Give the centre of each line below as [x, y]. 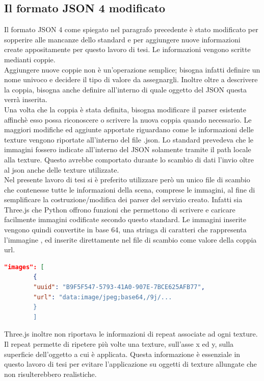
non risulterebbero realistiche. [50, 374]
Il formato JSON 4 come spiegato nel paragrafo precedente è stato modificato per [131, 29]
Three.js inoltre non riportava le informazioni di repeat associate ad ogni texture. [131, 334]
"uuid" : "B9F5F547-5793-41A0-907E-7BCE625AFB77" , [119, 287]
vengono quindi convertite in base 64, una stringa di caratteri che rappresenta [125, 230]
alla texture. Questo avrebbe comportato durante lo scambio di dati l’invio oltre [129, 159]
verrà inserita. [26, 99]
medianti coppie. [30, 59]
